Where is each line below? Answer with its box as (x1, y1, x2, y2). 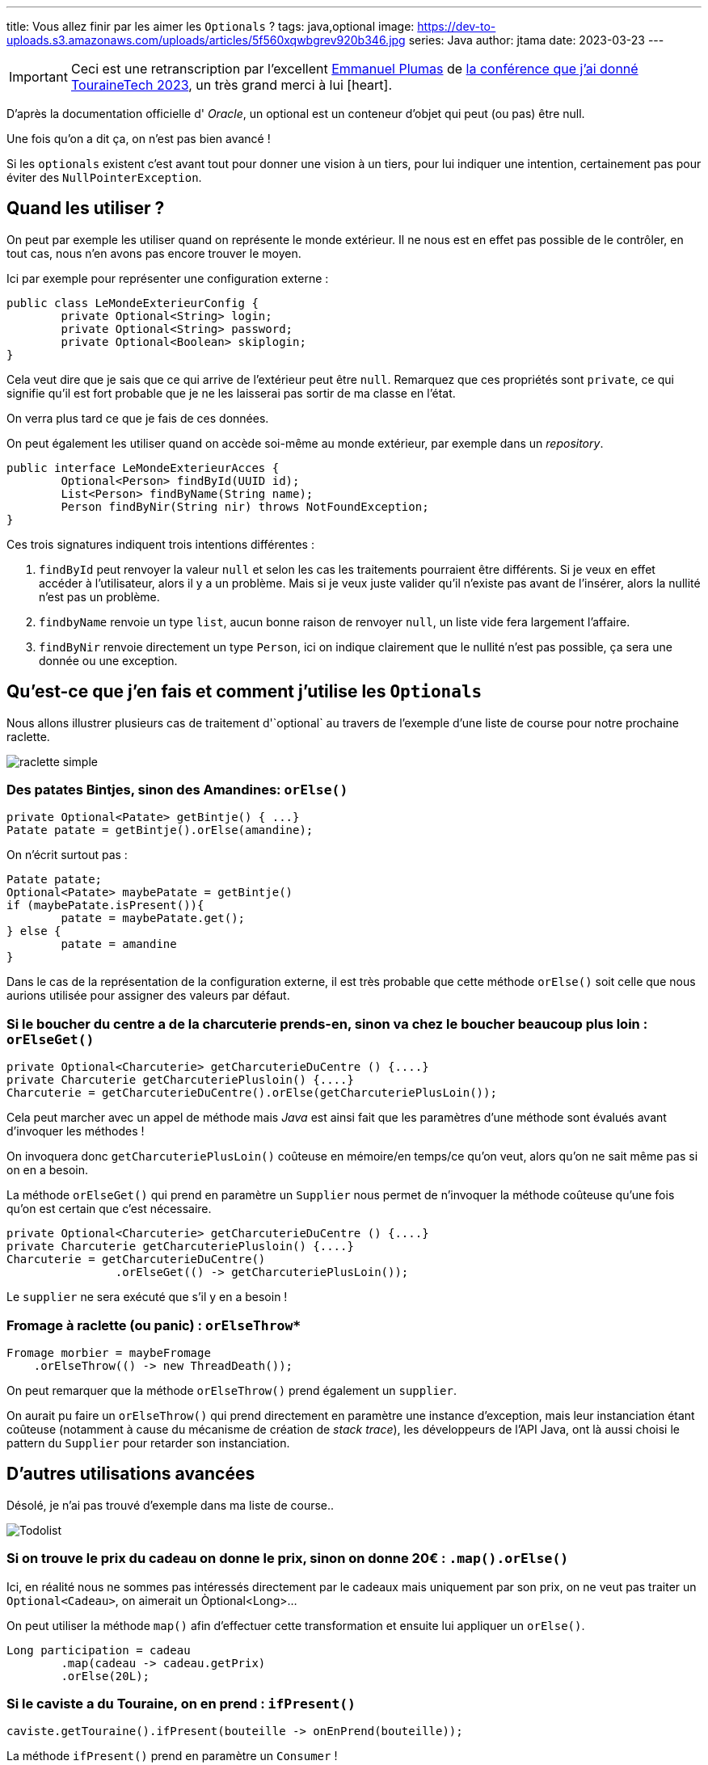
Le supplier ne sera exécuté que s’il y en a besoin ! (6, 1290, 288, 1304)
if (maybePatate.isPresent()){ (6, 899, 204, 912)
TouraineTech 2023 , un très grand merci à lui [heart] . (70, 77, 393, 93)
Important (9, 69, 68, 85)
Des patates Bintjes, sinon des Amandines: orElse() (6, 781, 348, 798)
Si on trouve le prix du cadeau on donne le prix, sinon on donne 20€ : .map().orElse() (6, 1550, 569, 1567)
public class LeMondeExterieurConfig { (6, 296, 259, 310)
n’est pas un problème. (39, 589, 160, 604)
